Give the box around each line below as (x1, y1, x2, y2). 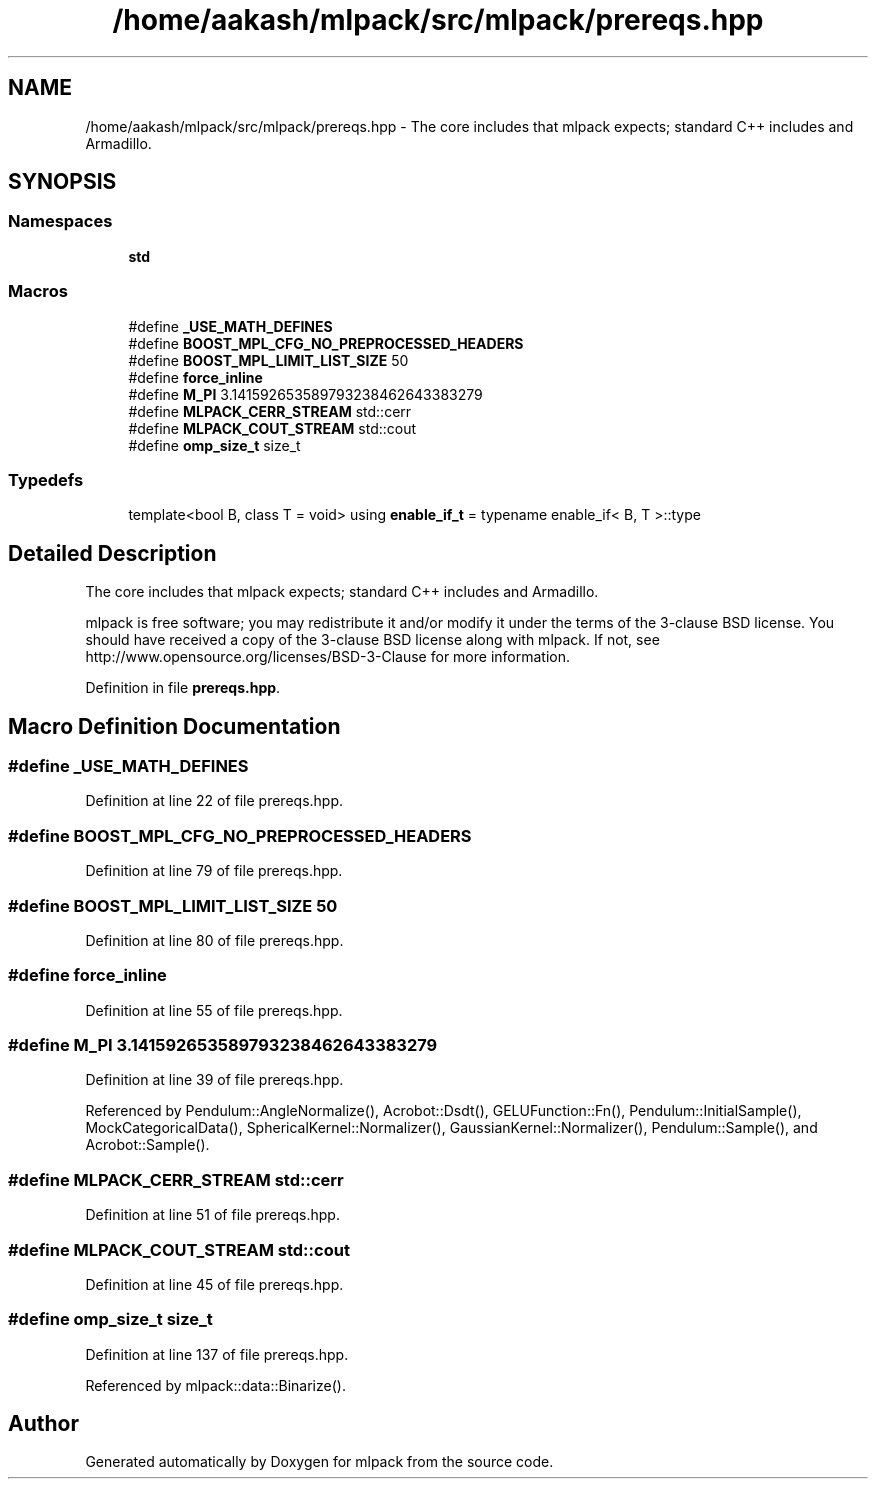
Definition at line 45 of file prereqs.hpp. (85, 1275, 344, 1293)
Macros (8, 281, 68, 302)
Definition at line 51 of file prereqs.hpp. (85, 1206, 340, 1224)
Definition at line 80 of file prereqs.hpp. (85, 931, 344, 949)
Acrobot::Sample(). (85, 1136, 210, 1154)
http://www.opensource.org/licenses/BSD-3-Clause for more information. (85, 648, 570, 666)
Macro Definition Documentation (8, 713, 341, 739)
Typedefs (8, 469, 84, 490)
